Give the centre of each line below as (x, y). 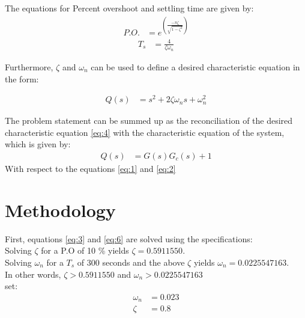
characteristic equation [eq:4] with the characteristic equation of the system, (145, 132)
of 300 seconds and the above (131, 262)
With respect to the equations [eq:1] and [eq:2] (90, 169)
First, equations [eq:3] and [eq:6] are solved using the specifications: (129, 238)
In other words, (33, 274)
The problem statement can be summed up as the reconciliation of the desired (149, 121)
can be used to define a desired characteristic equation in (195, 66)
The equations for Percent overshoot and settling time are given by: (129, 8)
